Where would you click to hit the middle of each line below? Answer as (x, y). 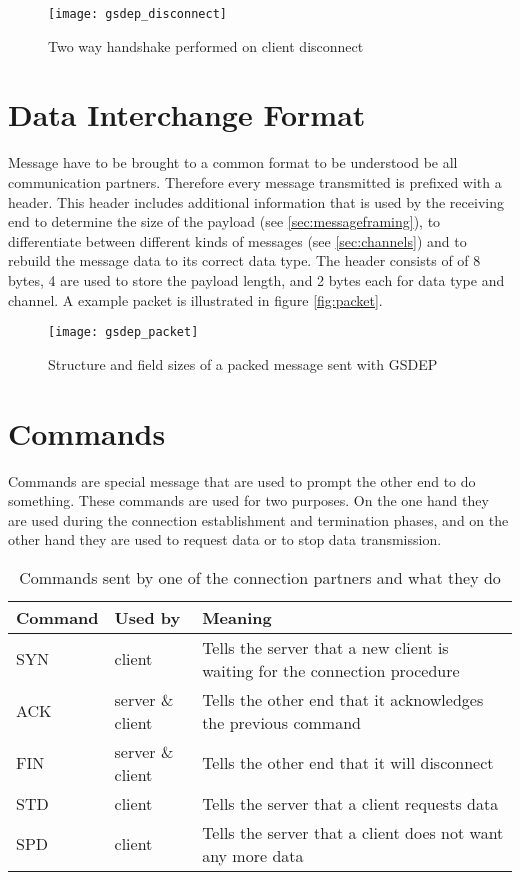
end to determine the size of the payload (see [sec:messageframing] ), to (224, 221)
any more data (253, 855)
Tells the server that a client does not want (353, 832)
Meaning (237, 617)
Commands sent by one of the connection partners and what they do (260, 577)
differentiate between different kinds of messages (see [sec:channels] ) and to (237, 240)
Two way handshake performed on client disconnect (206, 45)
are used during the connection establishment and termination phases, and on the (258, 519)
